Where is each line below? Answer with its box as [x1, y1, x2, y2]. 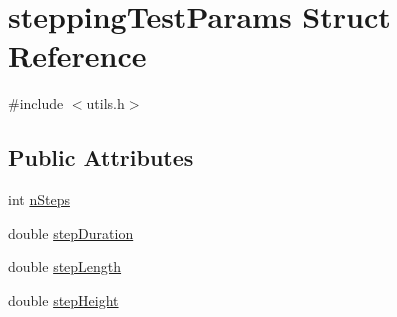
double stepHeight [8, 289, 119, 310]
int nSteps [8, 189, 70, 210]
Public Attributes [8, 142, 194, 173]
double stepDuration [8, 222, 134, 243]
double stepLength [8, 256, 122, 277]
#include [8, 93, 64, 114]
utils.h [86, 93, 125, 114]
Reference [8, 35, 147, 76]
